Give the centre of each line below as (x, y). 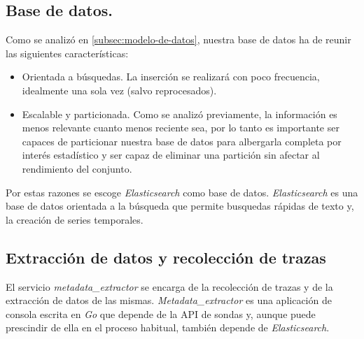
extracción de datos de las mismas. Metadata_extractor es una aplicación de (169, 300)
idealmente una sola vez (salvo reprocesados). (119, 90)
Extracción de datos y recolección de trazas (166, 257)
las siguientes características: (67, 53)
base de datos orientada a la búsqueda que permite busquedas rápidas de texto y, (180, 206)
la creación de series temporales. (75, 219)
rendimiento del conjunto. (77, 168)
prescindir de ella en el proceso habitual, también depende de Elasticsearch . (168, 327)
